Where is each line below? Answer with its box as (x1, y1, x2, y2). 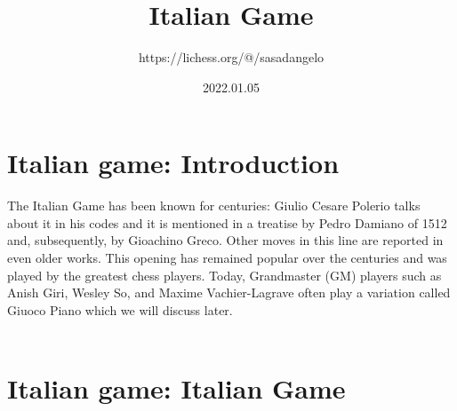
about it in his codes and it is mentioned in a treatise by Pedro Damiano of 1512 (7, 213, 447, 232)
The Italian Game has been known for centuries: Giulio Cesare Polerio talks (7, 196, 421, 215)
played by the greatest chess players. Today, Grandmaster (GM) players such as (7, 265, 442, 284)
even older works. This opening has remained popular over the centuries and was (7, 249, 447, 267)
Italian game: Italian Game (7, 370, 346, 407)
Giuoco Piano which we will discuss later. (7, 300, 233, 319)
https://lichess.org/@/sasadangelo (138, 48, 325, 67)
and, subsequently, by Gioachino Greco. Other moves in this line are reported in (7, 231, 444, 249)
